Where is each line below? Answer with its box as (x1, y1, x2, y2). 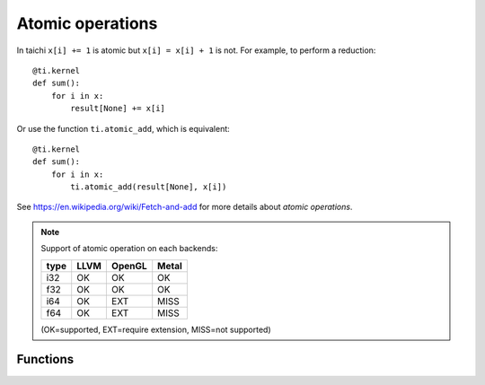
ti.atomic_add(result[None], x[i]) (70, 182, 227, 192)
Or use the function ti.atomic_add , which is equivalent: (16, 123, 231, 134)
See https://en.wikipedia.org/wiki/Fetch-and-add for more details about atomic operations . (16, 202, 353, 213)
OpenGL (110, 259, 147, 272)
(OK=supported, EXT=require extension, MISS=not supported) (40, 324, 271, 335)
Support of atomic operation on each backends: (40, 243, 218, 254)
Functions (16, 352, 75, 367)
